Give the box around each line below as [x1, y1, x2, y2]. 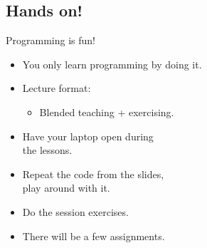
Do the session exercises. [22, 204, 129, 219]
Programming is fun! [6, 33, 95, 48]
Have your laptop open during [22, 128, 154, 143]
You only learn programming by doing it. [22, 56, 202, 71]
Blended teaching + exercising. [39, 104, 174, 119]
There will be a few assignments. [22, 228, 165, 243]
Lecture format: [22, 81, 91, 95]
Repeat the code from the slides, [22, 166, 164, 181]
